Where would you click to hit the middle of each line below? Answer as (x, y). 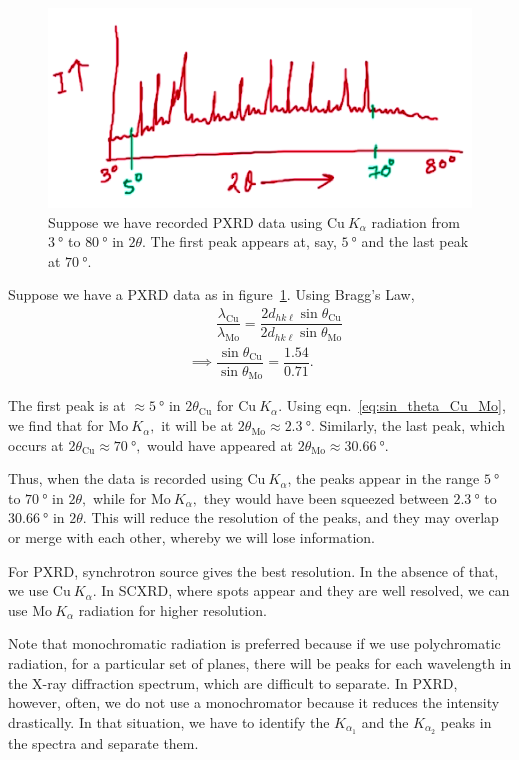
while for (119, 497)
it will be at (197, 425)
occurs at (36, 444)
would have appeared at (220, 444)
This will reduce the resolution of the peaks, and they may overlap (295, 517)
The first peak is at (67, 405)
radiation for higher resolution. (172, 609)
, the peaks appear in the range (383, 478)
